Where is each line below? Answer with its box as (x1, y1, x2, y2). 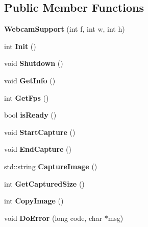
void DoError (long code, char (4, 212, 103, 223)
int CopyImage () (4, 195, 64, 206)
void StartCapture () (4, 126, 76, 137)
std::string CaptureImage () (4, 161, 97, 171)
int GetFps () (4, 92, 49, 103)
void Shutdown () (4, 58, 63, 69)
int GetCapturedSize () (4, 178, 85, 189)
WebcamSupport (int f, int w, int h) (4, 24, 125, 34)
